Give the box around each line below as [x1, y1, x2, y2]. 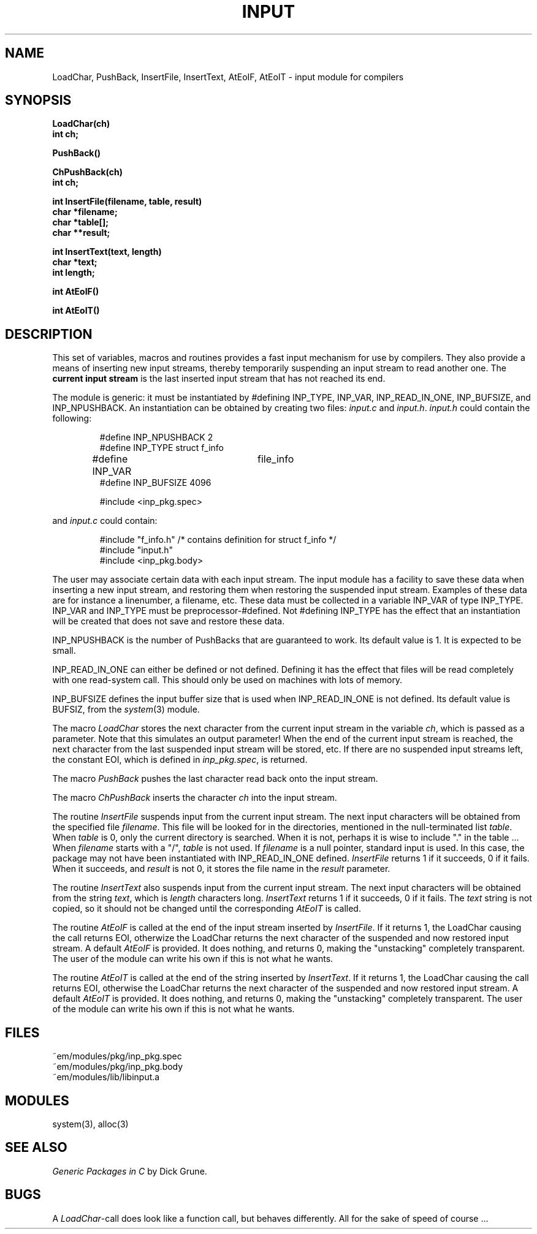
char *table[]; [52, 217, 109, 228]
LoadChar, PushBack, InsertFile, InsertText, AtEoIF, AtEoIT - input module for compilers [52, 71, 404, 82]
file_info [257, 453, 294, 466]
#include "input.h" [99, 545, 173, 556]
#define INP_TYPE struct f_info [99, 442, 224, 453]
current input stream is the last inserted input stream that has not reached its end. [52, 373, 386, 384]
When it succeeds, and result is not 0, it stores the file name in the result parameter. [52, 863, 390, 874]
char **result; [52, 227, 110, 238]
